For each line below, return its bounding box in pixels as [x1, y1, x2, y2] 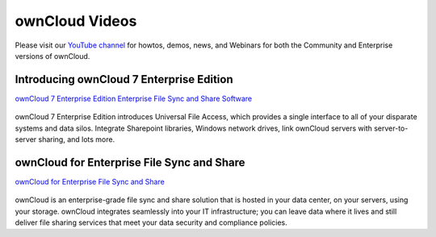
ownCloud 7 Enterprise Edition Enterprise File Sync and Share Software [15, 94, 253, 103]
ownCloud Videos [15, 12, 137, 30]
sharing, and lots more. [38, 135, 115, 144]
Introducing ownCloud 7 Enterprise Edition [15, 73, 233, 86]
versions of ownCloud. [15, 51, 90, 60]
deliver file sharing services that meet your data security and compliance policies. [15, 218, 288, 227]
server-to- [374, 123, 409, 133]
